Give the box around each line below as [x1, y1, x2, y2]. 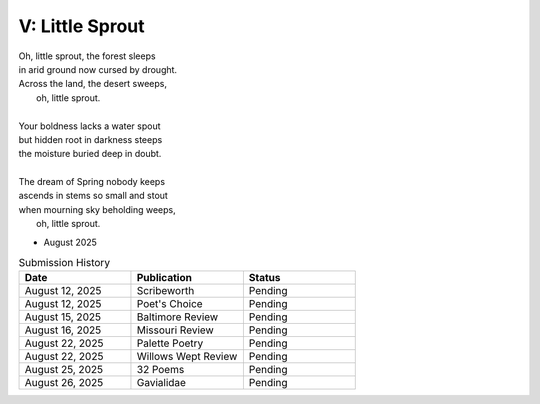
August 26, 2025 [24, 376, 104, 390]
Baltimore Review [136, 310, 219, 324]
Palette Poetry [136, 336, 204, 350]
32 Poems [136, 363, 185, 377]
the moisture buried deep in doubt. [18, 148, 162, 160]
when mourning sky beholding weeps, [18, 203, 176, 215]
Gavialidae [136, 376, 187, 390]
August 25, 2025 [24, 363, 104, 377]
